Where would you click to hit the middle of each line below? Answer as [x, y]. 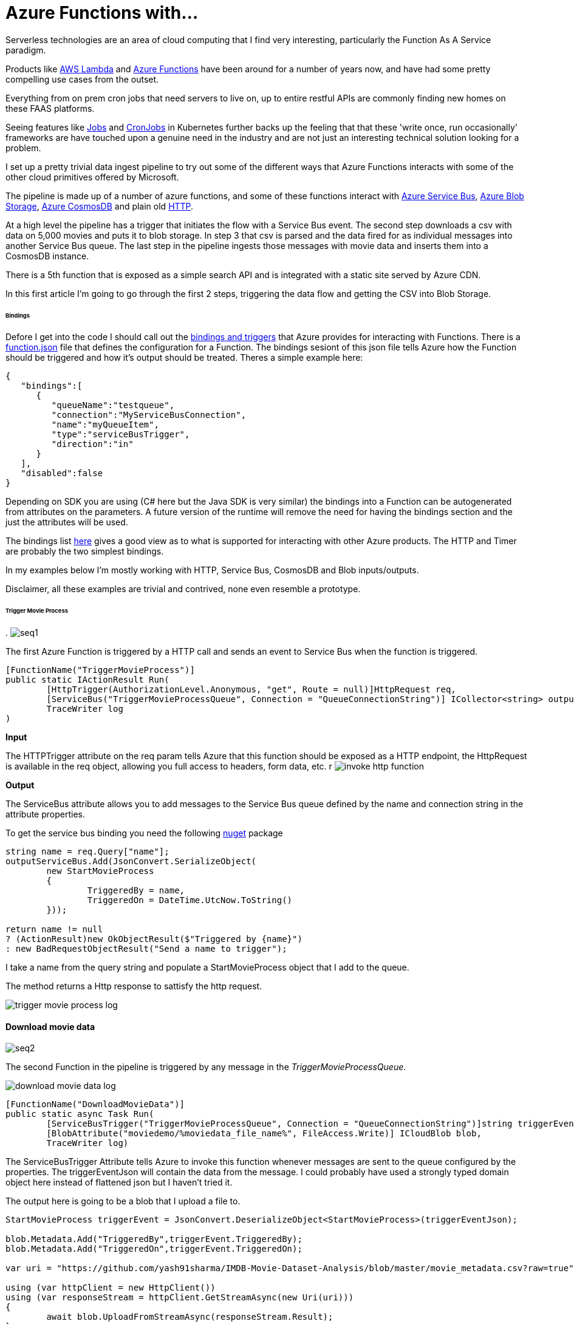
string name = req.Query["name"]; [87, 852]
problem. [23, 148]
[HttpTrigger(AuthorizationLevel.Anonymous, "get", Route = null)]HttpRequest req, [251, 690]
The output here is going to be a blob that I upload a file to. [123, 1201]
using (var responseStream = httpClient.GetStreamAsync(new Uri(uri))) [180, 1298]
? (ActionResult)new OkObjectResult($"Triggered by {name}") [154, 939]
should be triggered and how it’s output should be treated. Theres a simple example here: [184, 358]
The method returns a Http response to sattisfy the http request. [134, 986]
